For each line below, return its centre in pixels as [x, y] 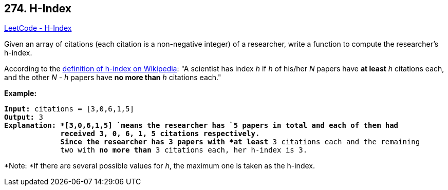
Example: [21, 93]
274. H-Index [38, 8]
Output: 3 [24, 117]
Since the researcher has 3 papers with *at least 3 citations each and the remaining [240, 142]
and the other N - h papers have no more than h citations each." [113, 78]
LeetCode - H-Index [38, 28]
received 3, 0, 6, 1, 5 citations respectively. [160, 134]
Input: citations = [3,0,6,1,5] [69, 109]
